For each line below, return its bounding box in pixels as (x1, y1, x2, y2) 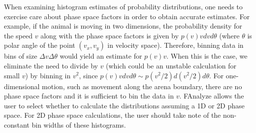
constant (4, 119, 30, 130)
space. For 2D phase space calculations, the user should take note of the (4, 110, 221, 120)
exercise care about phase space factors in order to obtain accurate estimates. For (4, 11, 250, 21)
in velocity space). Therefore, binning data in (107, 40, 244, 50)
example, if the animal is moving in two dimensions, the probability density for (4, 21, 242, 31)
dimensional (4, 81, 40, 91)
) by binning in (25, 70, 71, 80)
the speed (4, 30, 33, 40)
